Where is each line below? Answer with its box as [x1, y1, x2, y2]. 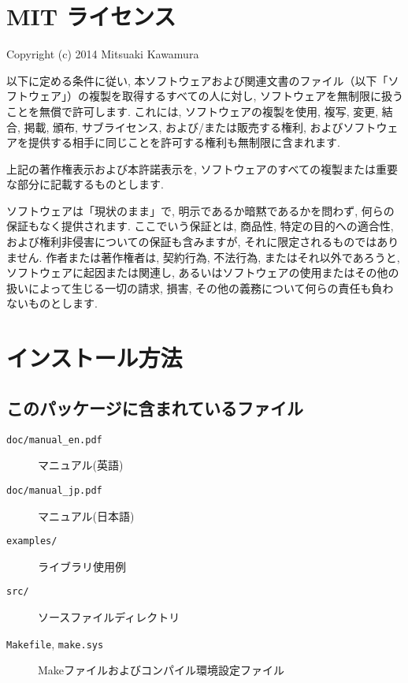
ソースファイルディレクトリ [38, 609, 180, 625]
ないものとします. [6, 295, 98, 312]
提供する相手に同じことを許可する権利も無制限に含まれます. [28, 134, 340, 151]
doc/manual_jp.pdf [6, 484, 102, 496]
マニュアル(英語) [38, 457, 124, 473]
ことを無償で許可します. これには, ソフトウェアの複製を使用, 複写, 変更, [6, 103, 379, 119]
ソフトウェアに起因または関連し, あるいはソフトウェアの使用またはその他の [6, 264, 399, 281]
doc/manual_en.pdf [6, 434, 102, 446]
